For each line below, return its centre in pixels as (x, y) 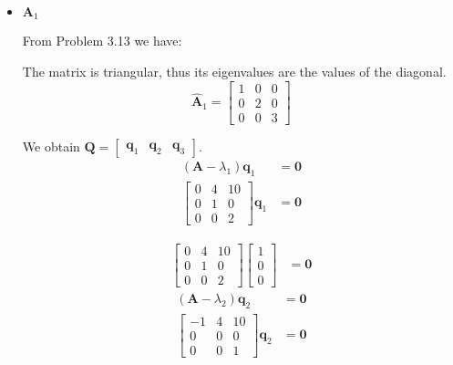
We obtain (51, 146)
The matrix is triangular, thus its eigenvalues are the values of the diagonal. (234, 72)
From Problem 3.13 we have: (102, 41)
